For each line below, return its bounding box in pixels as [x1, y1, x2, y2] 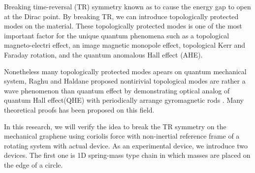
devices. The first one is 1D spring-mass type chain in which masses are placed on [4, 150, 251, 160]
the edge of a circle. [4, 159, 63, 170]
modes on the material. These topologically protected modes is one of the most [4, 21, 242, 31]
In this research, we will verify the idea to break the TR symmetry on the [4, 121, 226, 131]
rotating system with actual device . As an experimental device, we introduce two [4, 140, 248, 150]
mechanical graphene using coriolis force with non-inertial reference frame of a [4, 131, 240, 141]
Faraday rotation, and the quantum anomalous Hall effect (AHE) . [4, 49, 203, 59]
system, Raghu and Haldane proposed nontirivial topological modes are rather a [4, 76, 246, 86]
